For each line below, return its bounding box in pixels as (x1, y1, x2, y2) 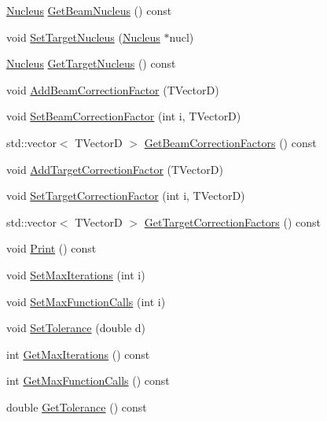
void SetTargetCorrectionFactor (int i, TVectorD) (6, 187, 245, 204)
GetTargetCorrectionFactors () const (144, 213, 321, 230)
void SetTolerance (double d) (6, 319, 146, 336)
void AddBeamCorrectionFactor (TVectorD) (6, 81, 219, 98)
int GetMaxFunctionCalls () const (6, 372, 170, 389)
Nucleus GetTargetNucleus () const (6, 55, 176, 72)
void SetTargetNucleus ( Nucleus (6, 28, 160, 45)
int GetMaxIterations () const (6, 345, 150, 362)
